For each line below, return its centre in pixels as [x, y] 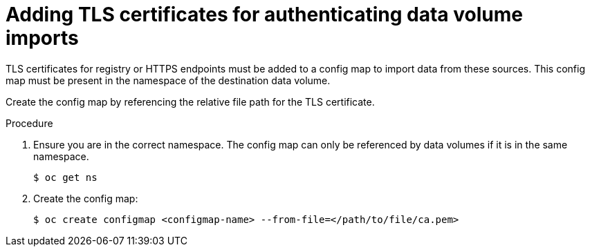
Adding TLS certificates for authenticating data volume [264, 14]
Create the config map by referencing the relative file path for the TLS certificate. [190, 101]
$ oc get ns [65, 177]
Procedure [29, 123]
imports [42, 38]
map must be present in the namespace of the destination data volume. [168, 80]
